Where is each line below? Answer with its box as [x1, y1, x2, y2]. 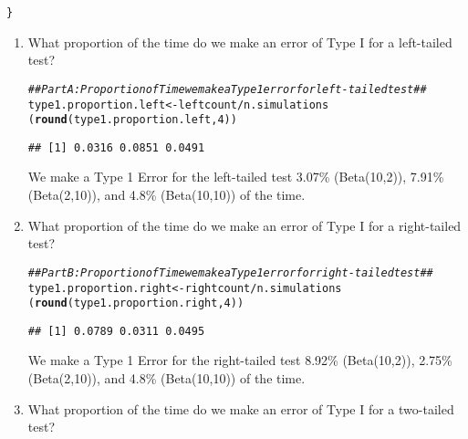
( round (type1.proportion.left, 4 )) [27, 113, 237, 127]
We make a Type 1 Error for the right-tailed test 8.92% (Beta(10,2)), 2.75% [27, 350, 452, 370]
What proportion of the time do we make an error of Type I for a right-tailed [27, 215, 462, 235]
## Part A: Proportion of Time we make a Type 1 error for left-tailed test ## [27, 82, 427, 96]
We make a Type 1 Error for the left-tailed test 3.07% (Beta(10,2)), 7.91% [27, 167, 444, 186]
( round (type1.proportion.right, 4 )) [27, 297, 244, 310]
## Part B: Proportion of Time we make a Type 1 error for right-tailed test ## [27, 266, 433, 279]
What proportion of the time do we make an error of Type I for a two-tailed [27, 399, 454, 418]
